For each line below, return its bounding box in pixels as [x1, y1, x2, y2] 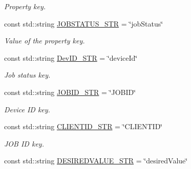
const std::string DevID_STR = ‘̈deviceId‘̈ [4, 52, 138, 63]
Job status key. [4, 69, 51, 80]
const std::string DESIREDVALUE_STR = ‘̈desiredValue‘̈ [4, 155, 188, 166]
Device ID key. [4, 104, 50, 114]
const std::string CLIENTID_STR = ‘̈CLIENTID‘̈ [4, 121, 163, 132]
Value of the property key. [4, 35, 85, 46]
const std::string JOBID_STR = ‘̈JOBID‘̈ [4, 86, 136, 97]
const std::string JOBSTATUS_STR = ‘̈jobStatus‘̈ [4, 18, 163, 29]
